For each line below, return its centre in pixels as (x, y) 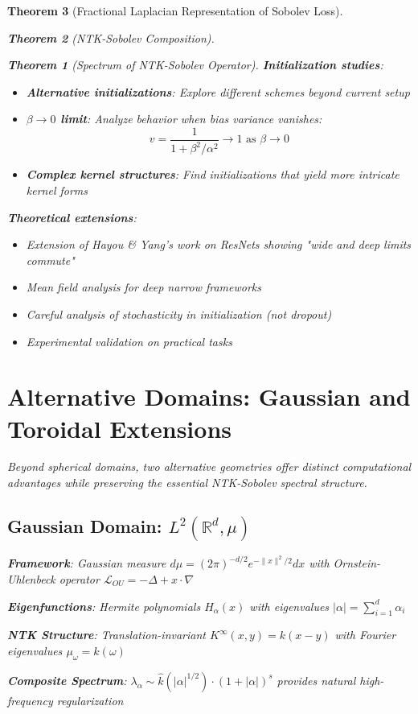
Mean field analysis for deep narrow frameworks (144, 287)
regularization (90, 700)
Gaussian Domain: (85, 526)
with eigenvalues (289, 606)
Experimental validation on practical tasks (129, 341)
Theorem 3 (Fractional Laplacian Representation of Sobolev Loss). (175, 10)
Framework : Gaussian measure (87, 563)
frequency (30, 700)
